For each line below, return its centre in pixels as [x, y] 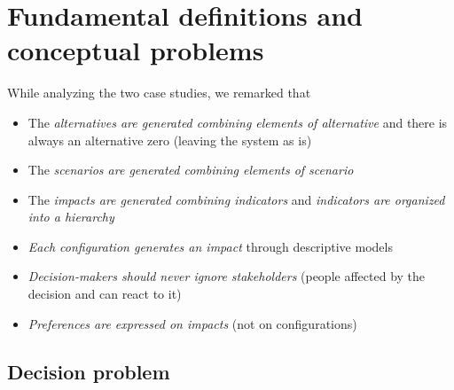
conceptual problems [136, 50]
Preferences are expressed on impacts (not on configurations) [192, 323]
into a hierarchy [71, 217]
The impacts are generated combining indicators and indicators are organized [236, 199]
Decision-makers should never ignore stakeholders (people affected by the [227, 276]
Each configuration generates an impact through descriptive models [210, 246]
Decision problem [89, 371]
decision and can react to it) [105, 294]
